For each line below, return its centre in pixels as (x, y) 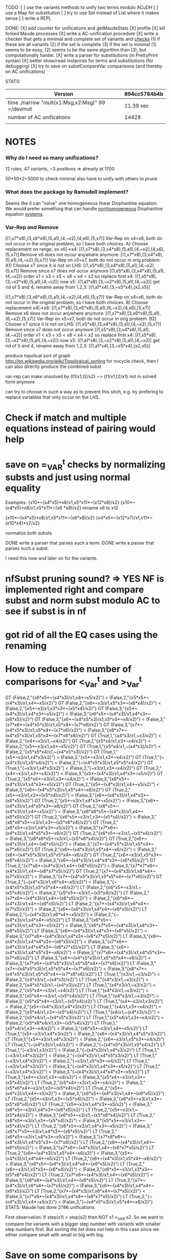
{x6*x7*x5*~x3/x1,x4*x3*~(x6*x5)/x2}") (48, 1131)
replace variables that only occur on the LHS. (53, 397)
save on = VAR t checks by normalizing (85, 465)
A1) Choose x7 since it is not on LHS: (44, 265)
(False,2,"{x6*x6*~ (113, 898)
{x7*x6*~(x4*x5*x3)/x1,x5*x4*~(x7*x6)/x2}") (54, 725)
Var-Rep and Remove (32, 227)
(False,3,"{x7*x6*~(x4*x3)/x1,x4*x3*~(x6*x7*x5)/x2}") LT (67, 936)
